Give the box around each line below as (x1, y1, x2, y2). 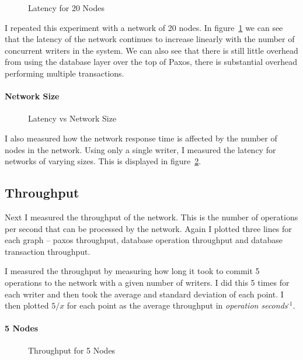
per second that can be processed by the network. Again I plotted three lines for (5, 222, 292, 234)
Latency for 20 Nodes (28, 2, 105, 13)
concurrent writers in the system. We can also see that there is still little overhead (5, 44, 298, 56)
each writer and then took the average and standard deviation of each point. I (5, 288, 284, 300)
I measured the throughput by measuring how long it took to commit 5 (5, 265, 260, 277)
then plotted (5, 299, 49, 311)
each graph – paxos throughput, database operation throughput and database (5, 234, 283, 246)
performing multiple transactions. (5, 67, 124, 79)
